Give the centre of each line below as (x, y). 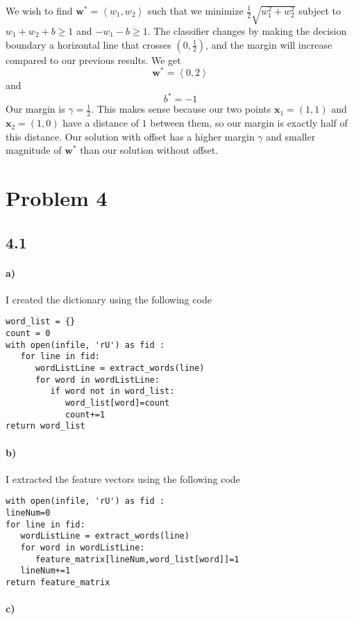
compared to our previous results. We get (93, 59)
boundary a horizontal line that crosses (88, 44)
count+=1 (85, 414)
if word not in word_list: (112, 391)
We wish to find (39, 10)
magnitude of (34, 150)
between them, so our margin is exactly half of (249, 123)
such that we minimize (195, 10)
